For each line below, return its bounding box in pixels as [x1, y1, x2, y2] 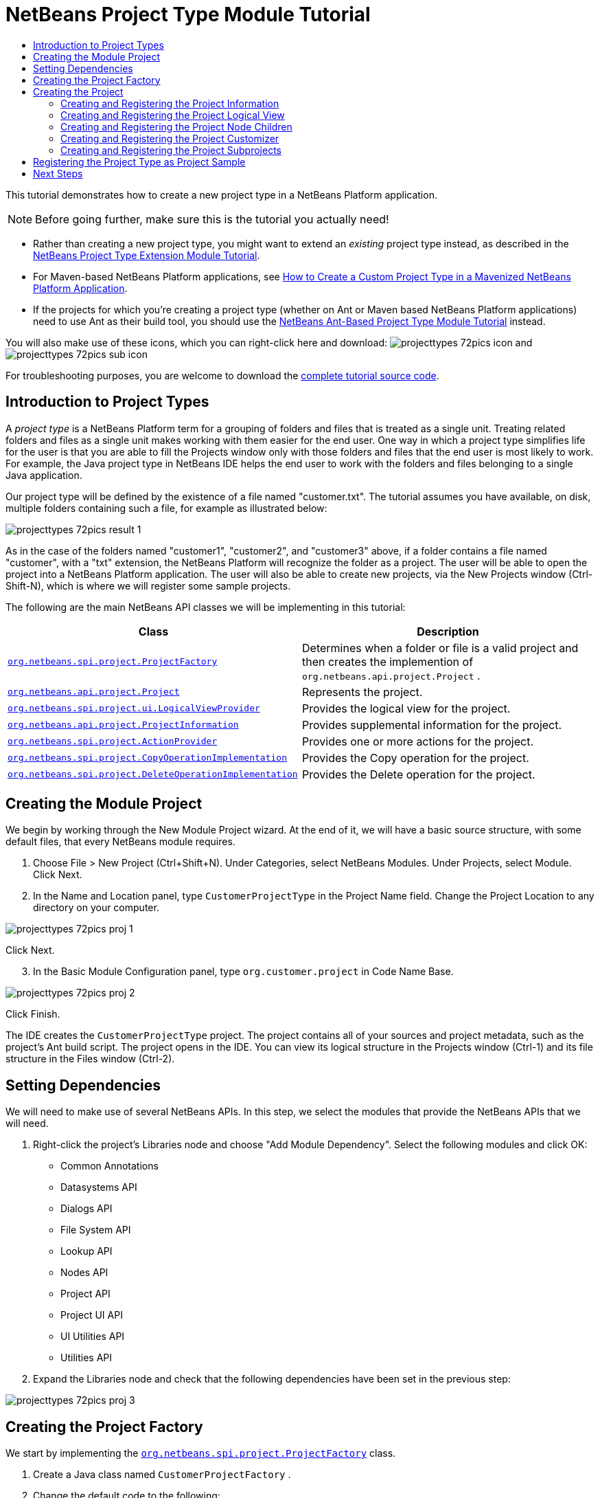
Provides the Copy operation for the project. [302, 750, 529, 765]
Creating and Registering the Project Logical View [60, 109, 285, 121]
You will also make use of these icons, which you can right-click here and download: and [5, 336, 533, 348]
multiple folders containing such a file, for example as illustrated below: [5, 502, 327, 514]
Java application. [5, 469, 82, 481]
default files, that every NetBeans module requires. [5, 836, 235, 848]
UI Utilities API [60, 1330, 125, 1343]
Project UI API [60, 1309, 123, 1321]
